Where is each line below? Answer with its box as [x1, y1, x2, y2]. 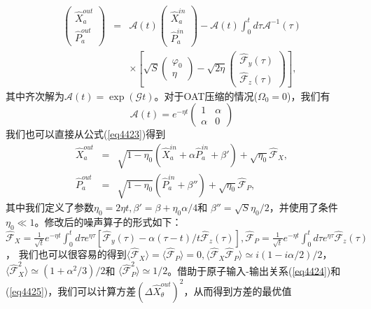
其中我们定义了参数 [6, 200, 94, 215]
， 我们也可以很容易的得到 [6, 247, 127, 261]
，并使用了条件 [269, 200, 338, 215]
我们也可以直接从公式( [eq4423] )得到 [6, 127, 166, 141]
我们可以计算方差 [57, 283, 136, 298]
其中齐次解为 [6, 88, 64, 103]
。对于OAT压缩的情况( [154, 88, 258, 103]
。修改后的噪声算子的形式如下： [34, 215, 182, 229]
